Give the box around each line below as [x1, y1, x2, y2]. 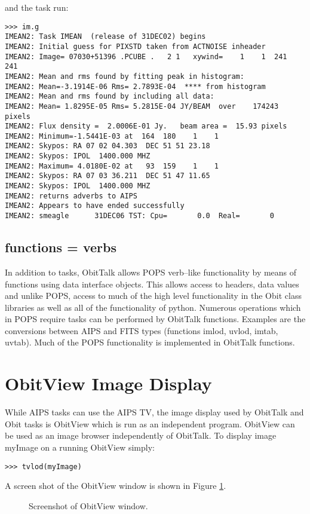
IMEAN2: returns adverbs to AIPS [5, 191, 137, 200]
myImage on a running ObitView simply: [5, 440, 155, 453]
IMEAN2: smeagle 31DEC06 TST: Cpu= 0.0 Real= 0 [5, 212, 275, 221]
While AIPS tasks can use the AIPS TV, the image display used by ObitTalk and [5, 406, 304, 418]
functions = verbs [5, 238, 116, 256]
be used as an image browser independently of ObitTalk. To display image [5, 429, 277, 442]
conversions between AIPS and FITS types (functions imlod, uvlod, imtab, [5, 324, 278, 336]
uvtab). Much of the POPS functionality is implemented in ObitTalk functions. [5, 336, 295, 348]
